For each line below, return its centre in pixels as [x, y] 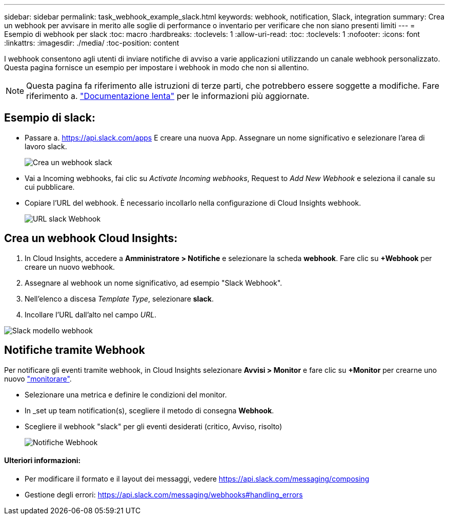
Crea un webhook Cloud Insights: [91, 238]
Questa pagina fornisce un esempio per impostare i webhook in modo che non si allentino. [157, 67]
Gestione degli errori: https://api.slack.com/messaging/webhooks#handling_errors [164, 494]
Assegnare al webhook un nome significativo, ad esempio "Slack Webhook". [154, 283]
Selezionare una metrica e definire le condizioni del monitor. [126, 394]
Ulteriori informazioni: [43, 461]
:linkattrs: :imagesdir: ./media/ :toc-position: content [92, 43]
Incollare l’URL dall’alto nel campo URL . [91, 314]
